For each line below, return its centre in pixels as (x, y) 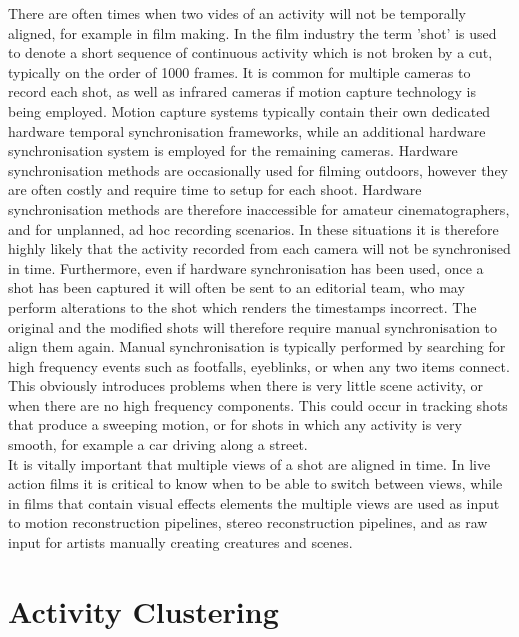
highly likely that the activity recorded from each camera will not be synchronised (259, 248)
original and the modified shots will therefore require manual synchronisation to (253, 326)
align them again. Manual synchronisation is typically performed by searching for (257, 346)
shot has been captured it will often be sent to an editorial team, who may (236, 287)
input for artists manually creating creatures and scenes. (180, 542)
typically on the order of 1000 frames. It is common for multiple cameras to (239, 71)
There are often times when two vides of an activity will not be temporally (237, 13)
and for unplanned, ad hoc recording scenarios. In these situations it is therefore (253, 228)
